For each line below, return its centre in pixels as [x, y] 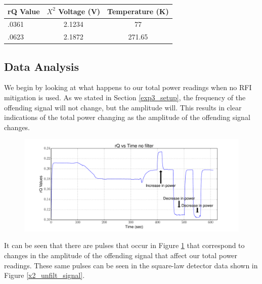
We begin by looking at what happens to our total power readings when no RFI [128, 87]
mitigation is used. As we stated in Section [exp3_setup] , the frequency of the [125, 97]
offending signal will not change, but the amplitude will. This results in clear [123, 107]
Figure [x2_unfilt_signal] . [45, 275]
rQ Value [24, 11]
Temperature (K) [138, 11]
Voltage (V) [79, 11]
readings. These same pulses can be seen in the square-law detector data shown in [131, 265]
